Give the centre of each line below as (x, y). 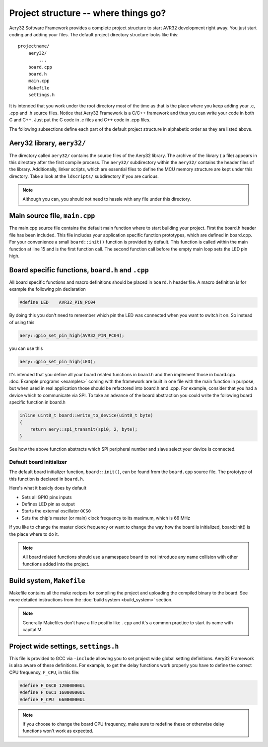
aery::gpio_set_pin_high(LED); (58, 361)
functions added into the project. (56, 564)
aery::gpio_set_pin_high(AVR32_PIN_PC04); (72, 335)
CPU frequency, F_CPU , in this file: (44, 672)
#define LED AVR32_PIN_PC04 (58, 302)
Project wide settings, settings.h (64, 646)
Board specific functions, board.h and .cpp (79, 270)
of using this (22, 322)
